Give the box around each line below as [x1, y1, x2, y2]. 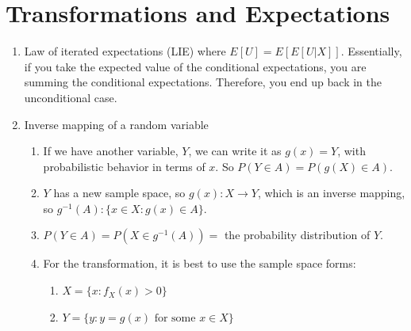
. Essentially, [340, 43, 402, 59]
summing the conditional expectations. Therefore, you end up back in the [24, 74, 382, 90]
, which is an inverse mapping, [257, 185, 405, 201]
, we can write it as [188, 143, 282, 159]
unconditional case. [24, 89, 117, 105]
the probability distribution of [224, 226, 371, 243]
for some [154, 312, 196, 324]
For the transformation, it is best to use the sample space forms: [43, 255, 356, 272]
